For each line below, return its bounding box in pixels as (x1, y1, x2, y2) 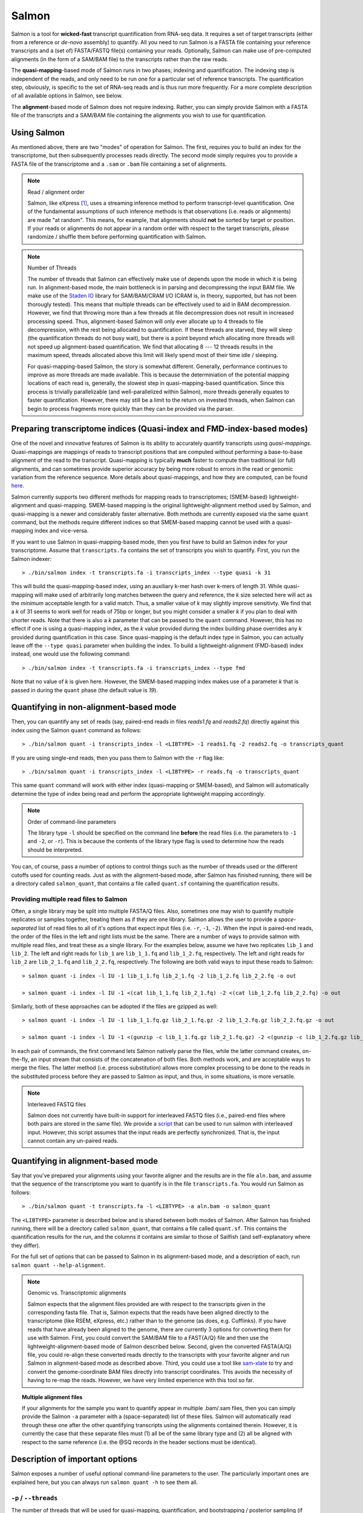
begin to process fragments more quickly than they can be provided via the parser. (27, 405, 234, 412)
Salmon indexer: (11, 555, 51, 562)
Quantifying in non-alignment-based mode (11, 702, 177, 712)
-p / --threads (11, 1494, 58, 1502)
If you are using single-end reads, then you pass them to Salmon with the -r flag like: (11, 754, 224, 761)
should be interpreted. (27, 846, 83, 853)
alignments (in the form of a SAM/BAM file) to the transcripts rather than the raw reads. (11, 55, 229, 63)
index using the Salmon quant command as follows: (11, 726, 142, 734)
